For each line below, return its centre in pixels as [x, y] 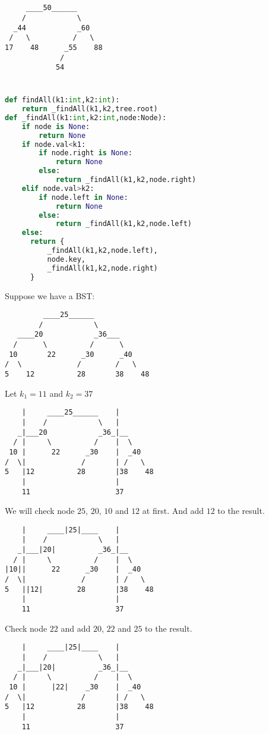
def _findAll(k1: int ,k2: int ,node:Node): [86, 117]
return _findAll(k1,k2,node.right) [126, 180]
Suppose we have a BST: [50, 295]
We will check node [40, 511]
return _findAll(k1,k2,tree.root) [90, 109]
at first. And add [173, 511]
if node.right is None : [86, 153]
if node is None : [56, 126]
